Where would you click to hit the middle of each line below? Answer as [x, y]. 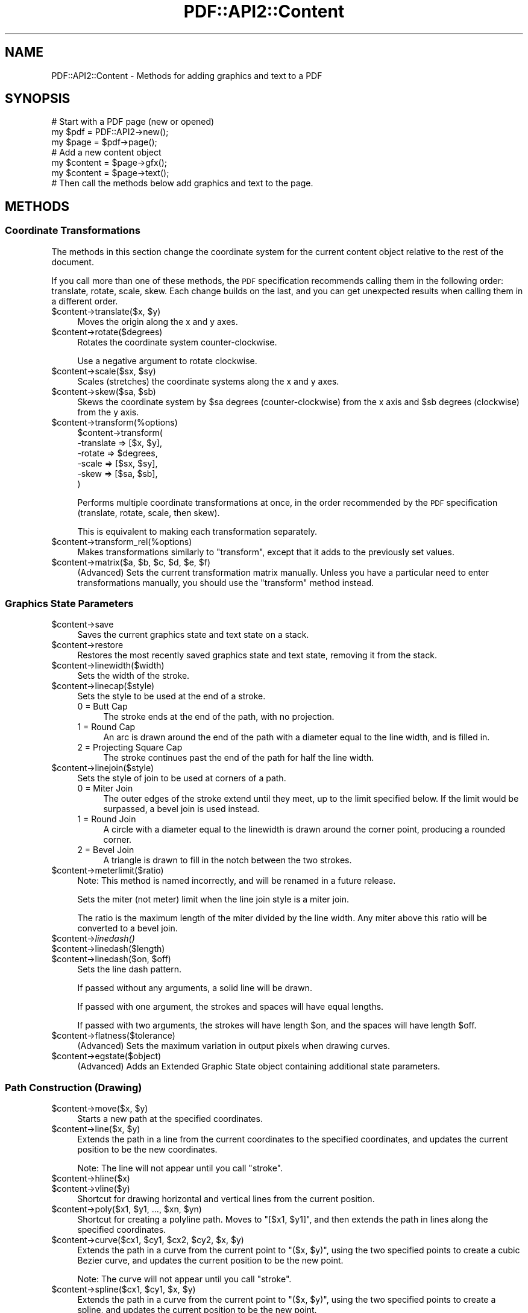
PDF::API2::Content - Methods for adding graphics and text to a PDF [187, 75]
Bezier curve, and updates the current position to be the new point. [210, 1261]
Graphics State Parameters [69, 604]
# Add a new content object [106, 153]
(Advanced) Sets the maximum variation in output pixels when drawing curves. [234, 1046]
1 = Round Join [107, 819]
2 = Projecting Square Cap [130, 748]
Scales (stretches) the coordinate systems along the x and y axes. [208, 381]
